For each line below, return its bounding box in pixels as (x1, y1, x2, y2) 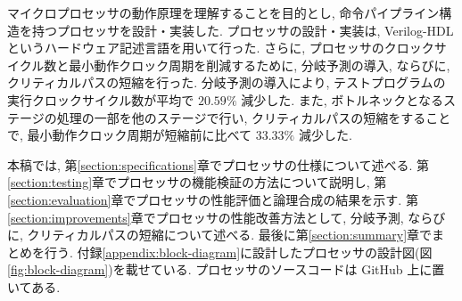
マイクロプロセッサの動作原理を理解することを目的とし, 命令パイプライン (7, 4, 440, 21)
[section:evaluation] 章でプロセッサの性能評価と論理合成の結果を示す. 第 (7, 190, 418, 208)
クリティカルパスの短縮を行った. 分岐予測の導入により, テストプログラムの (7, 73, 446, 92)
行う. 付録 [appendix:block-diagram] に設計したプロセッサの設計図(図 (44, 242, 433, 261)
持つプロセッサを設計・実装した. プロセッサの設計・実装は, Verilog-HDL (31, 20, 454, 39)
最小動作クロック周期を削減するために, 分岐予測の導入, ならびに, (69, 55, 450, 74)
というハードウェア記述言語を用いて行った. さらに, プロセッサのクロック (7, 38, 434, 57)
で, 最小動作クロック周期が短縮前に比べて (7, 126, 252, 144)
